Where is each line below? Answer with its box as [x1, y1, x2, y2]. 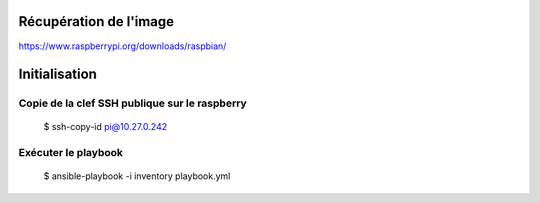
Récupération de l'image [18, 13, 175, 30]
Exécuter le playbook [18, 146, 124, 160]
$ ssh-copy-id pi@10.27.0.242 [43, 121, 168, 133]
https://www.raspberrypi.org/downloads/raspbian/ [18, 40, 227, 52]
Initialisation [18, 66, 97, 83]
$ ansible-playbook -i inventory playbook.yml [43, 170, 231, 182]
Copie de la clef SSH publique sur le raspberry [18, 96, 247, 110]
